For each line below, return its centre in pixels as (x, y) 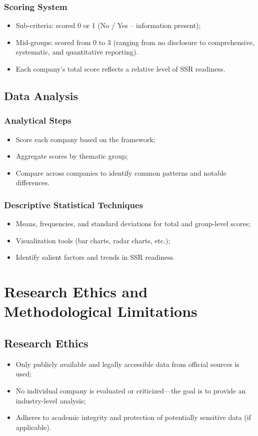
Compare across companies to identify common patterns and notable (121, 172)
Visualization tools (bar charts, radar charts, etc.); (93, 240)
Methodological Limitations (101, 311)
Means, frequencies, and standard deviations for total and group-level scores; (133, 224)
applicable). (33, 427)
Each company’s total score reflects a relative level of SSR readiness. (120, 69)
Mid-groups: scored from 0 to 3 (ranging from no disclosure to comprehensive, (135, 42)
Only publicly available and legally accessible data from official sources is (127, 364)
